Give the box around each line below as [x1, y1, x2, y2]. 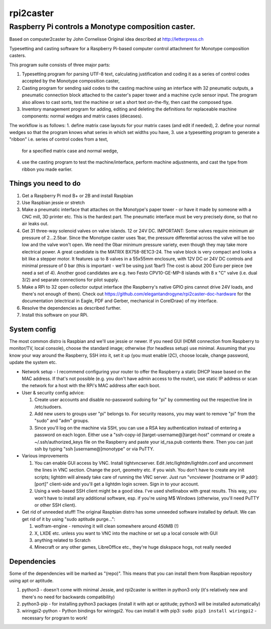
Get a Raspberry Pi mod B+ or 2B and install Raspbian [22, 192, 133, 198]
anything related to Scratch [34, 537, 91, 543]
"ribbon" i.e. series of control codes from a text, [9, 136, 108, 143]
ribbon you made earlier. [22, 166, 73, 172]
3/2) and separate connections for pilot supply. [22, 277, 119, 283]
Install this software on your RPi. [22, 312, 89, 318]
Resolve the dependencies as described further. [22, 305, 121, 311]
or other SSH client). [34, 502, 77, 508]
